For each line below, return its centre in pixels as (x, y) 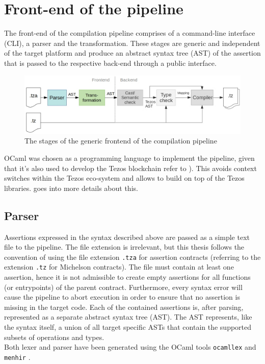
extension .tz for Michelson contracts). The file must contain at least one (119, 267)
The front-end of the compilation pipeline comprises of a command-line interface (130, 33)
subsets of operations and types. (54, 337)
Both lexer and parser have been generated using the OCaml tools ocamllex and (130, 347)
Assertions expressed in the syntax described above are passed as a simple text (127, 237)
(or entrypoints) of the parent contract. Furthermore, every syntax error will (123, 287)
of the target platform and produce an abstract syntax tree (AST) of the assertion (132, 53)
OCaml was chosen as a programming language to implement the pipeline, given (129, 157)
